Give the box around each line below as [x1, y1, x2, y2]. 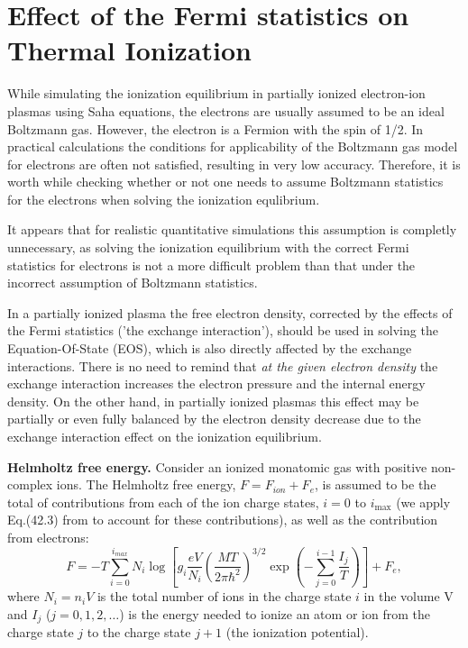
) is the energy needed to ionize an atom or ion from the [119, 604, 430, 623]
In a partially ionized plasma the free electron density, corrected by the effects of [7, 303, 453, 322]
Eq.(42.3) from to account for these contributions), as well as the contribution [7, 510, 438, 529]
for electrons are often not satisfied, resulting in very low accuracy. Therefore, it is [7, 154, 461, 173]
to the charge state [87, 623, 191, 642]
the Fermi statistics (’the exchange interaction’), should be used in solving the [7, 321, 438, 340]
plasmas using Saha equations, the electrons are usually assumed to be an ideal [7, 101, 445, 120]
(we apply [396, 492, 451, 511]
